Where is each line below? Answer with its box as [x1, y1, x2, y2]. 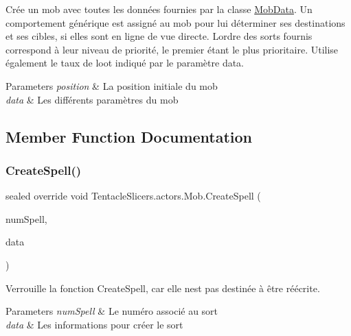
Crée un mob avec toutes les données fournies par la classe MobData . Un [5, 2, 313, 16]
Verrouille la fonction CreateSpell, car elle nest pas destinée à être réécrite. [5, 280, 320, 295]
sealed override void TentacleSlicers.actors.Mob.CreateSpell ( [5, 189, 261, 203]
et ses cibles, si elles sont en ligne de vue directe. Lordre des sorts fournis [5, 29, 313, 43]
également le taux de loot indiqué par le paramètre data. [5, 56, 245, 70]
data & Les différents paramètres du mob [5, 92, 179, 106]
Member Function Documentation [5, 125, 253, 147]
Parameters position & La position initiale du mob [5, 78, 218, 93]
